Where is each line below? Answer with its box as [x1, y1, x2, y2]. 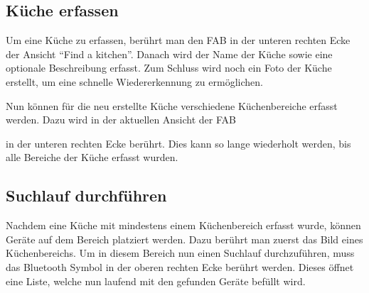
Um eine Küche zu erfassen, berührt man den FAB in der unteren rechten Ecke [6, 33, 351, 48]
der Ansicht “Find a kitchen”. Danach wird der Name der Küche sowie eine [6, 46, 333, 61]
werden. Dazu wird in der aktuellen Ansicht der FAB [6, 112, 236, 127]
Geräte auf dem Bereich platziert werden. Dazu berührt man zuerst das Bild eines [6, 231, 363, 246]
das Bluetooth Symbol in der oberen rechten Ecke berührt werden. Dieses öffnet [6, 259, 354, 274]
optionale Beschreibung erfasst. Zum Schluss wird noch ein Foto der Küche [6, 60, 332, 75]
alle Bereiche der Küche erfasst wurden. [6, 150, 178, 165]
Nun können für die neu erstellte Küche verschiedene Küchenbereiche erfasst [6, 98, 338, 113]
